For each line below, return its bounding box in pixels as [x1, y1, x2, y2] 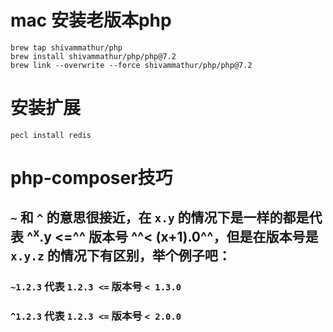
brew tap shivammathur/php [10, 42, 123, 53]
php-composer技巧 [10, 167, 173, 190]
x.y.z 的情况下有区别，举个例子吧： [10, 247, 232, 265]
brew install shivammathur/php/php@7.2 [10, 51, 177, 61]
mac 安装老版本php [10, 9, 172, 32]
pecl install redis [10, 130, 92, 140]
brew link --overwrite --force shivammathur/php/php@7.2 [10, 60, 253, 70]
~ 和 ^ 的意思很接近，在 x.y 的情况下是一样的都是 [10, 209, 310, 226]
